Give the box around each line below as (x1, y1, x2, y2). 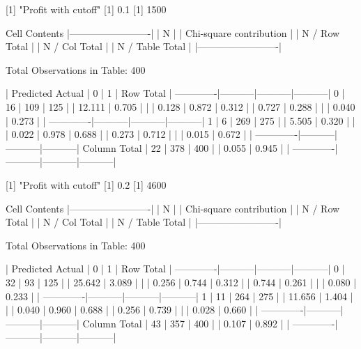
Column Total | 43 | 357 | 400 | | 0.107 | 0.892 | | (82, 316, 290, 330)
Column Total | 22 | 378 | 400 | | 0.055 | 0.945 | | (82, 140, 290, 155)
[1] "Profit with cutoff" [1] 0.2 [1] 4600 (6, 177, 167, 192)
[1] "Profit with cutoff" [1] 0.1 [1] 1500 (6, 2, 167, 16)
